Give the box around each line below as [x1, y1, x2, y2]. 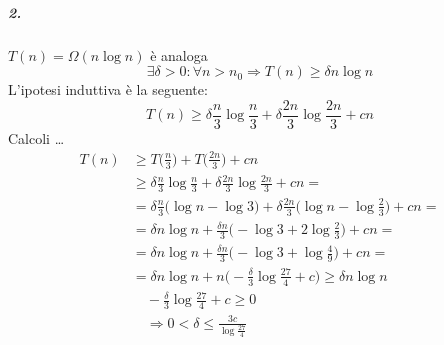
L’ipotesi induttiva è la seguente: [8, 79, 208, 100]
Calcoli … [8, 127, 65, 148]
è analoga [150, 44, 208, 65]
